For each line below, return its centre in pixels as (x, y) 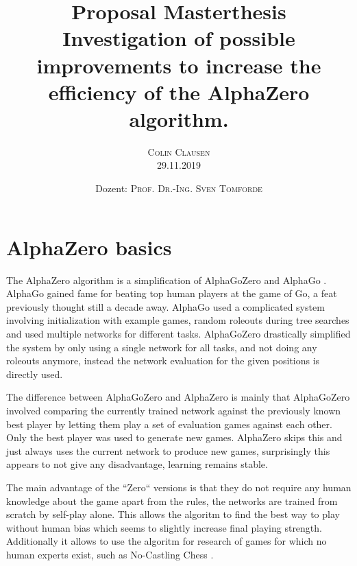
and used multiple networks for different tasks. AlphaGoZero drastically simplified (178, 333)
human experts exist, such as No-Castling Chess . (110, 554)
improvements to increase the (179, 65)
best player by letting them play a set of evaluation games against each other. (169, 424)
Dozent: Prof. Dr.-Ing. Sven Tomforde (179, 188)
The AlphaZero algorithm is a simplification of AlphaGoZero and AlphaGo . (167, 280)
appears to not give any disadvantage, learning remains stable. (137, 464)
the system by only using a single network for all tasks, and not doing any (162, 347)
